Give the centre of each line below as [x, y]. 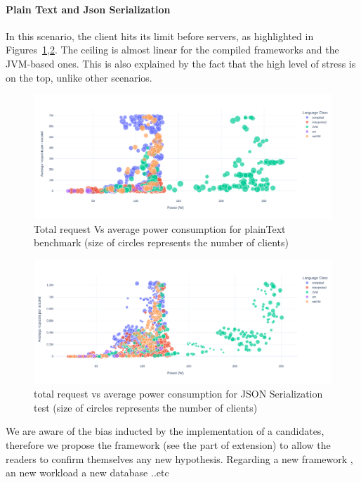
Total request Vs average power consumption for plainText [160, 228]
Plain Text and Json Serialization [88, 9]
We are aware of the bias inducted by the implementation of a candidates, [165, 431]
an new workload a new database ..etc [87, 473]
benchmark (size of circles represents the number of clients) [161, 242]
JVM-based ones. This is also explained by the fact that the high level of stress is [181, 63]
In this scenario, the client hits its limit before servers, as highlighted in [160, 36]
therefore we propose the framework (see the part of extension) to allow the [168, 444]
